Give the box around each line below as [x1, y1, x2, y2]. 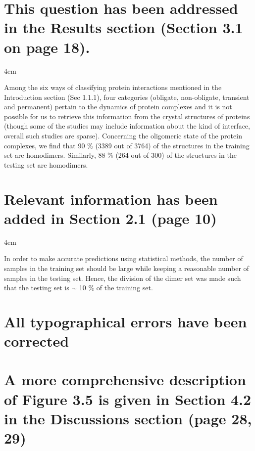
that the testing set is [4, 282, 69, 293]
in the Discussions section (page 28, [4, 408, 252, 428]
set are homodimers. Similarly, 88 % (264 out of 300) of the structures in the [4, 150, 237, 160]
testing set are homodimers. [4, 159, 88, 170]
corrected [4, 331, 69, 351]
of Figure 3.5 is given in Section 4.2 [4, 389, 252, 409]
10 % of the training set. [79, 282, 153, 293]
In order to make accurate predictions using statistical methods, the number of [4, 253, 243, 264]
